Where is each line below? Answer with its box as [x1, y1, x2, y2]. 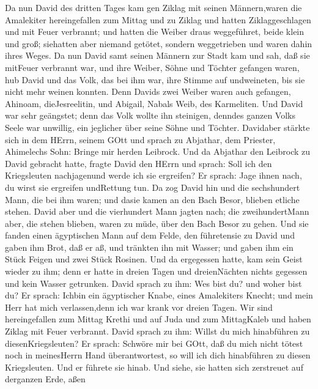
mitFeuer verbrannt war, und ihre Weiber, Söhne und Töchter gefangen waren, [5, 61, 300, 73]
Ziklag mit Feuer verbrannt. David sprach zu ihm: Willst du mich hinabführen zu [5, 325, 310, 338]
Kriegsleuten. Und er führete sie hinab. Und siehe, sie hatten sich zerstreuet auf [5, 360, 303, 373]
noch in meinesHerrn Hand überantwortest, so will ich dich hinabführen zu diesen [5, 349, 311, 361]
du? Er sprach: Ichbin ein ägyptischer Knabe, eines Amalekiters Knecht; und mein [5, 289, 313, 302]
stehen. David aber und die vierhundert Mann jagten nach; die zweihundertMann [5, 205, 309, 218]
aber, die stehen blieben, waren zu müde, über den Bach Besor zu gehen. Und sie [5, 217, 309, 229]
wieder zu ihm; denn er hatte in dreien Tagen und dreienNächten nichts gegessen [5, 265, 308, 278]
